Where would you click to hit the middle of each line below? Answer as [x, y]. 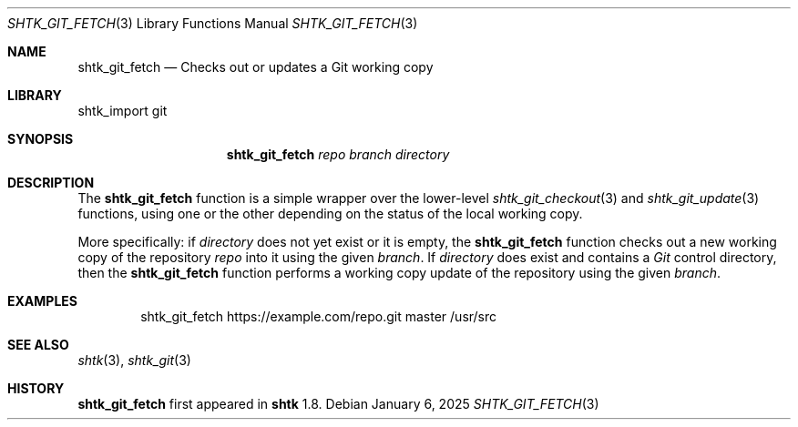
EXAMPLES [42, 301]
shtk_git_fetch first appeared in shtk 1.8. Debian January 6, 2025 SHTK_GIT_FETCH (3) [338, 404]
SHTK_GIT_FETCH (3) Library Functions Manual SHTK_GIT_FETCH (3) [213, 23]
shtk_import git [123, 111]
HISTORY [36, 388]
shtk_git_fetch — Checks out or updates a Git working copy [256, 67]
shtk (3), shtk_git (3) [134, 360]
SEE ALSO [38, 345]
